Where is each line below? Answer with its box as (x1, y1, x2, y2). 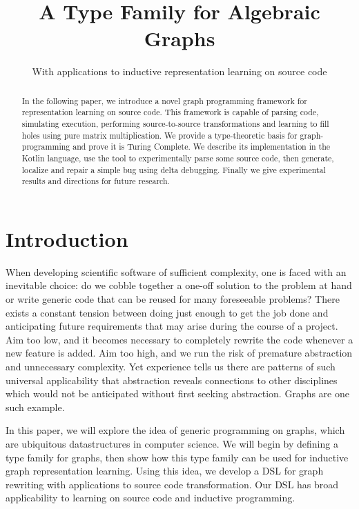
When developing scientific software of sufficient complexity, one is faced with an (6, 264, 347, 279)
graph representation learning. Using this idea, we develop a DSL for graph (6, 463, 324, 478)
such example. (6, 399, 65, 414)
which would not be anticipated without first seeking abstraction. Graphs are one (6, 386, 349, 401)
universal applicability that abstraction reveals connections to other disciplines (6, 372, 338, 387)
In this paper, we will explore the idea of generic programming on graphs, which (6, 423, 345, 437)
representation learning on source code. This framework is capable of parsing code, (21, 106, 319, 118)
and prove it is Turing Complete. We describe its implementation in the (72, 141, 331, 152)
